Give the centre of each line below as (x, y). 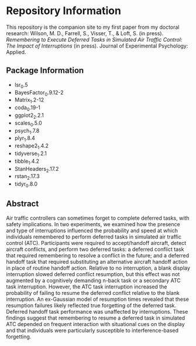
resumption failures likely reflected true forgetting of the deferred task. (91, 305)
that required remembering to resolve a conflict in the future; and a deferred (98, 255)
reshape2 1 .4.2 (31, 146)
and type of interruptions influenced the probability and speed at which (92, 230)
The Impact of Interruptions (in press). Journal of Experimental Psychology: (97, 46)
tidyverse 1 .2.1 (30, 154)
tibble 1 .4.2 (27, 162)
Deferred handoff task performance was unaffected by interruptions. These (97, 311)
